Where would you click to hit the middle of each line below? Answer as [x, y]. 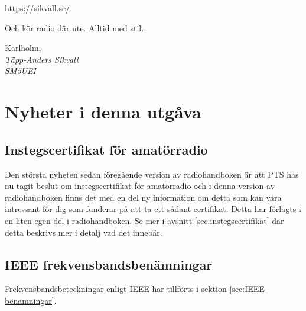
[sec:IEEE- [248, 289]
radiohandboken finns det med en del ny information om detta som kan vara [143, 197]
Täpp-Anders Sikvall [42, 59]
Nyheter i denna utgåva [103, 112]
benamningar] [30, 300]
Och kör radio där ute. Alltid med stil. [74, 28]
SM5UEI [20, 71]
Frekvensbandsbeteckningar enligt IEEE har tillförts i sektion [116, 289]
